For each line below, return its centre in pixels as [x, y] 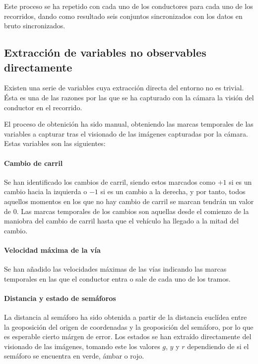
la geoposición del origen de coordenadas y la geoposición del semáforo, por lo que [129, 327]
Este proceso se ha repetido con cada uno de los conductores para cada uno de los [129, 6]
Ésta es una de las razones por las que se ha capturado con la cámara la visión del [129, 97]
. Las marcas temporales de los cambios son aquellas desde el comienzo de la [133, 211]
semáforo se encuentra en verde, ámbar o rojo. [74, 356]
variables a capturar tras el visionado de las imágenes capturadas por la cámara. [126, 133]
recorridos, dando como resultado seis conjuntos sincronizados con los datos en [123, 16]
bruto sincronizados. [35, 26]
